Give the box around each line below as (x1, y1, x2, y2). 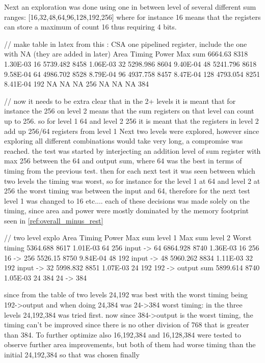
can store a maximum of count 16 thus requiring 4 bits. (4, 21, 177, 32)
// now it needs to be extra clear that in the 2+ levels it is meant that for (4, 95, 236, 106)
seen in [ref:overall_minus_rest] (4, 215, 103, 226)
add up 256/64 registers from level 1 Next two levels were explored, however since (4, 125, 259, 136)
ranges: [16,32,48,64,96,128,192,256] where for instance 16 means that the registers (4, 11, 261, 22)
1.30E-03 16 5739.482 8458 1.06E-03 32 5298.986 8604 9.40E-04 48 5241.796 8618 (4, 58, 257, 69)
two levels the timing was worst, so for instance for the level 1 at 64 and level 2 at (4, 175, 260, 186)
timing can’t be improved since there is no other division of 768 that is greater (4, 319, 249, 330)
